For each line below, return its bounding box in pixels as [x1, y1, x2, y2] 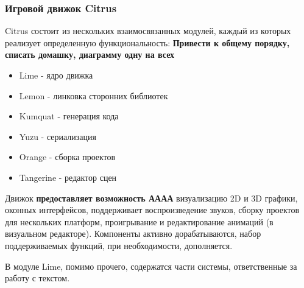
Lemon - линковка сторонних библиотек [19, 89, 168, 102]
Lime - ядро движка [19, 69, 93, 81]
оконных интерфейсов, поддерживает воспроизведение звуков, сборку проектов [5, 203, 300, 216]
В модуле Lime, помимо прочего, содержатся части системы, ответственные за [5, 259, 297, 272]
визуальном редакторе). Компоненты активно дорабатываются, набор [5, 227, 261, 240]
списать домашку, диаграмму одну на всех [5, 48, 175, 61]
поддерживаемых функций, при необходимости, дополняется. [5, 239, 233, 251]
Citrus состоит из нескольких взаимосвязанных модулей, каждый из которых [5, 24, 291, 37]
